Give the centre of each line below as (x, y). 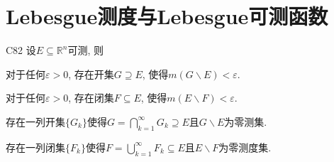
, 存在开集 (91, 74)
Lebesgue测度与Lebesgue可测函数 (167, 16)
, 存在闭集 (91, 98)
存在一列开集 (35, 121)
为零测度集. (245, 147)
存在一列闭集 (35, 147)
